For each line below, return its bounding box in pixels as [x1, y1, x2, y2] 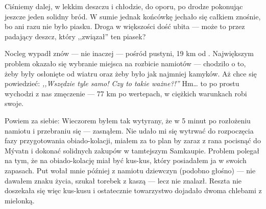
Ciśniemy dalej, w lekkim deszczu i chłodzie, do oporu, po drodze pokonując [5, 1, 243, 11]
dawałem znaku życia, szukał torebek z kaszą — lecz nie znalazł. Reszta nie [5, 175, 242, 186]
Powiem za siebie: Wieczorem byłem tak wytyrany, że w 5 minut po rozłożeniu [5, 115, 251, 125]
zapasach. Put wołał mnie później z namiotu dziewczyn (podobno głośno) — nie [5, 165, 256, 175]
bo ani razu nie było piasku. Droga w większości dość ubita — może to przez [5, 21, 245, 32]
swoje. [5, 98, 24, 109]
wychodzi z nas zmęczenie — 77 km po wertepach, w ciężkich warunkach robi [5, 88, 247, 98]
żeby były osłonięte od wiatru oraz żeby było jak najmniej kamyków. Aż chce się [5, 68, 257, 79]
